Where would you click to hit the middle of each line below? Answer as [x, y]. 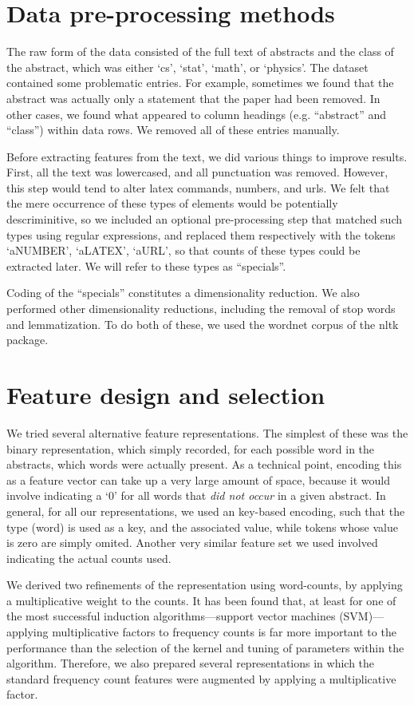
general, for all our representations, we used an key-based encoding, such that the [206, 511]
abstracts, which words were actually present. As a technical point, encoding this [204, 464]
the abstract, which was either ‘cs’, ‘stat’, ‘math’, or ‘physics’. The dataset [187, 67]
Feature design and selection [166, 394]
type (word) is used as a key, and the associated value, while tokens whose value [202, 527]
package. [28, 340]
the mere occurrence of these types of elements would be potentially [172, 203]
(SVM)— [362, 616]
